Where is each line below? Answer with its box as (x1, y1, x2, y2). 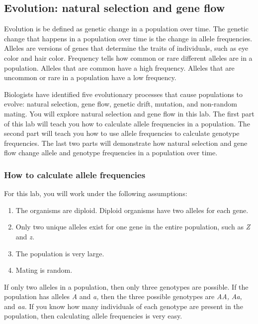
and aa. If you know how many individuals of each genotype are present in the (4, 301, 243, 311)
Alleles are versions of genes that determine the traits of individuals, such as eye (4, 43, 249, 53)
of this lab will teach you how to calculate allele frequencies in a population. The (4, 118, 250, 128)
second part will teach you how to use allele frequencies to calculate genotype (4, 128, 240, 138)
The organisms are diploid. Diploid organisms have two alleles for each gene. (15, 205, 249, 215)
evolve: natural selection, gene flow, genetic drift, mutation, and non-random (4, 99, 237, 109)
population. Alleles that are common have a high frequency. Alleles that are (4, 62, 235, 73)
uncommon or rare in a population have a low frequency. (4, 72, 176, 83)
